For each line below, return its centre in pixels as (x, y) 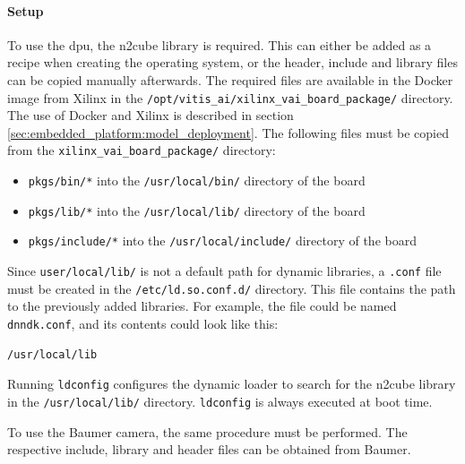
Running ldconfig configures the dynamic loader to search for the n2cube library (232, 384)
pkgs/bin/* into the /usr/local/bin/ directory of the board (197, 180)
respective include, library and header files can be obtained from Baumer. (209, 449)
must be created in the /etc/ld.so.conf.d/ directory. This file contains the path (232, 288)
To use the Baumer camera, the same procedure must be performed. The (207, 431)
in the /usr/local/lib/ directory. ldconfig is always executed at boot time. (220, 401)
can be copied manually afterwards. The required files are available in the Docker (230, 79)
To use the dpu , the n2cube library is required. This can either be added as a (220, 44)
